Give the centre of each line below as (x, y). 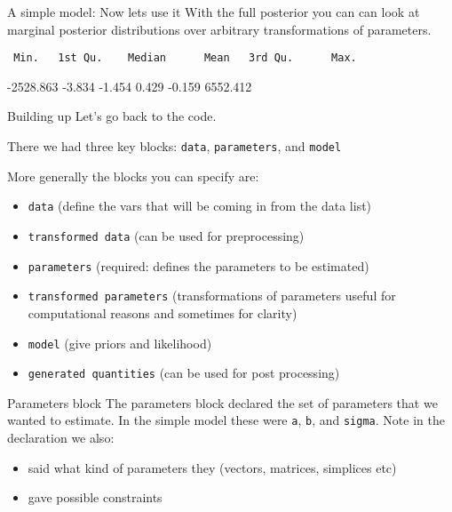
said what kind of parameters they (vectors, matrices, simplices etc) (212, 467)
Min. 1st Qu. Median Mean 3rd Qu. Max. (185, 58)
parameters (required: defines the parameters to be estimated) (198, 265)
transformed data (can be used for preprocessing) (166, 235)
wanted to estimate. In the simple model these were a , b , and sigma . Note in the (226, 420)
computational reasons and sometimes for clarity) (163, 312)
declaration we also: (61, 438)
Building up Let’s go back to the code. (112, 116)
